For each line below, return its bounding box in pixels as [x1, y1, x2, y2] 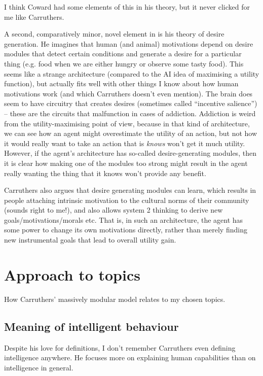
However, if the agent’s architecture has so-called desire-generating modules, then [4, 148, 256, 158]
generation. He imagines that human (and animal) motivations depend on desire [4, 38, 253, 49]
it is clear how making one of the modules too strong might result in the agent [4, 157, 248, 168]
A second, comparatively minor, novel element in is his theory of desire [4, 28, 224, 39]
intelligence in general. [4, 362, 73, 372]
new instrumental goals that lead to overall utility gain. [4, 234, 176, 245]
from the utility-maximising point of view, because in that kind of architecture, [4, 118, 250, 128]
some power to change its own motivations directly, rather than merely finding [4, 224, 247, 235]
